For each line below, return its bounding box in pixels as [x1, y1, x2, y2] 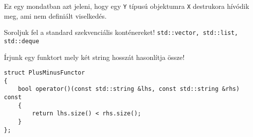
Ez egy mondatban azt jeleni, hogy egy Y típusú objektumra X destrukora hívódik [4, 1, 250, 11]
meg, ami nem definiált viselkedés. [4, 10, 107, 21]
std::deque [4, 37, 39, 45]
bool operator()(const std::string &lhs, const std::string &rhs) [18, 85, 240, 93]
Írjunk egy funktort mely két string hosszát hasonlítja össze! [4, 52, 185, 62]
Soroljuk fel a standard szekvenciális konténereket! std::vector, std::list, [4, 27, 238, 37]
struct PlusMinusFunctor [4, 69, 85, 77]
